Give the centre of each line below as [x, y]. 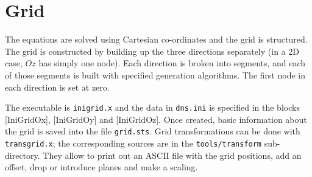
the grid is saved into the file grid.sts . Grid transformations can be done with [153, 131]
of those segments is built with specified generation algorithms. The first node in [155, 75]
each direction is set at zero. [57, 87]
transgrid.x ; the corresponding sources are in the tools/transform [133, 143]
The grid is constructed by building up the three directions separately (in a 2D [152, 51]
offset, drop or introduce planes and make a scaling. [101, 167]
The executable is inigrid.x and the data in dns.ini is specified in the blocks [152, 107]
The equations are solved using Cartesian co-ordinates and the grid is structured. [156, 39]
